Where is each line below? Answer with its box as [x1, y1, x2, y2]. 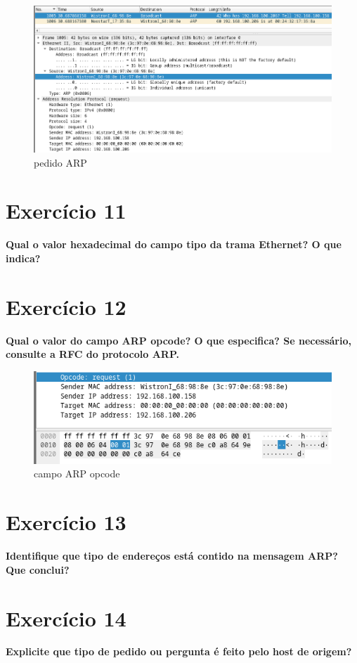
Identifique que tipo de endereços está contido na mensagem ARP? [6, 548, 338, 563]
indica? [6, 250, 41, 265]
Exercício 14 [6, 603, 126, 632]
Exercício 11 [6, 196, 126, 225]
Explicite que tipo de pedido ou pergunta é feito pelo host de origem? [6, 644, 352, 659]
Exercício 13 [6, 508, 126, 536]
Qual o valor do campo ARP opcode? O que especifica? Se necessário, [6, 333, 351, 347]
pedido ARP [34, 155, 87, 169]
